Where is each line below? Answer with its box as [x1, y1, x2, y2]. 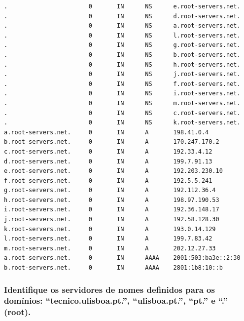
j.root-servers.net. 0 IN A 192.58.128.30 [4, 216, 219, 223]
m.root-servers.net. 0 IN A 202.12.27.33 [4, 244, 216, 252]
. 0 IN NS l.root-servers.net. [4, 32, 241, 39]
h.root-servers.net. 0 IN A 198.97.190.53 [4, 196, 219, 203]
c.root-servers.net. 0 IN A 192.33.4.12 [4, 148, 212, 155]
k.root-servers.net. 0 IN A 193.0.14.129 [4, 225, 216, 233]
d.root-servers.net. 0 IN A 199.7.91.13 [4, 158, 212, 165]
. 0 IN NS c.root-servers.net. [4, 109, 241, 117]
